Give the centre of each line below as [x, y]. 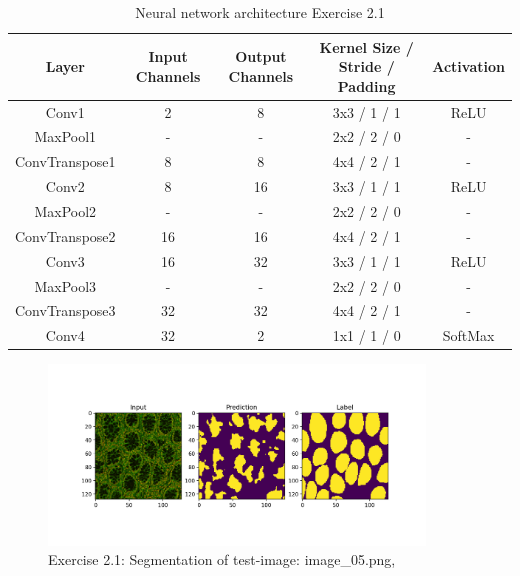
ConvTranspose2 [65, 235]
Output [261, 56]
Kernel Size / [366, 46]
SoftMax [468, 335]
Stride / [366, 66]
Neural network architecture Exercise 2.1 [260, 12]
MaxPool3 [65, 285]
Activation [468, 66]
